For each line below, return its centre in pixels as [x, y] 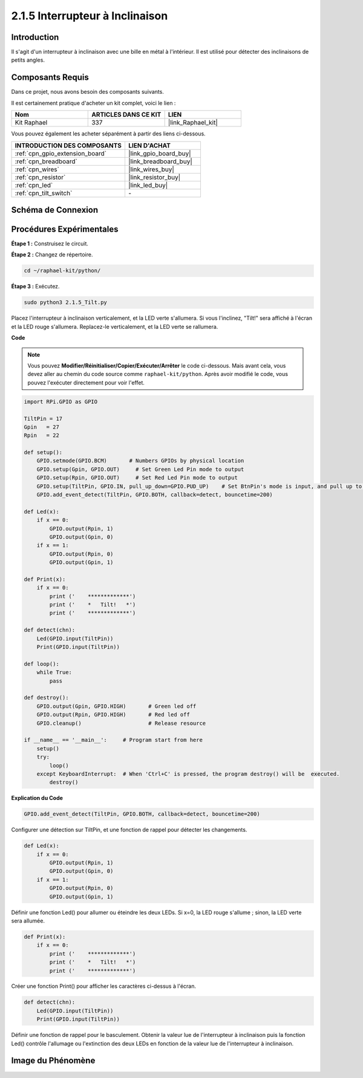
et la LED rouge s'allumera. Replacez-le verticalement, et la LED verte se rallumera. [115, 326]
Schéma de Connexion [55, 209]
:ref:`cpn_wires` [37, 169]
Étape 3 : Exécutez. [35, 287]
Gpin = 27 [42, 427]
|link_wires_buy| [151, 169]
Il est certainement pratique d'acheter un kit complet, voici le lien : [93, 103]
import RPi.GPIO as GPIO [61, 401]
